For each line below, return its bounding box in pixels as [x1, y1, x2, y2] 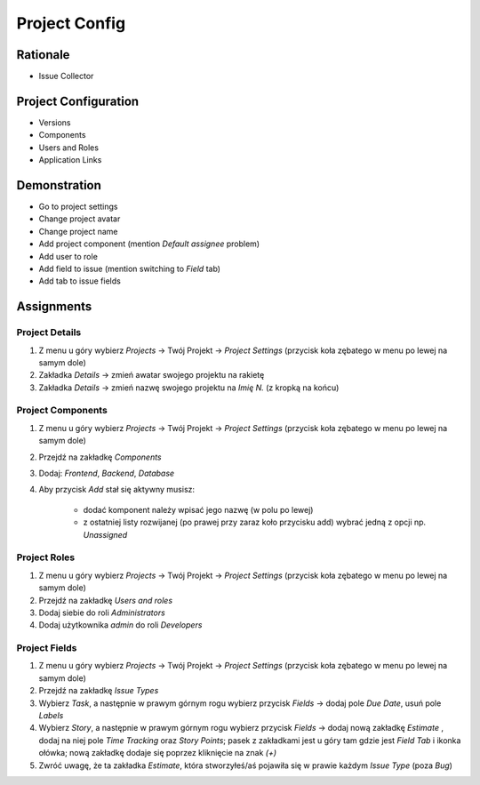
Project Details [16, 326, 82, 339]
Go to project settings [38, 201, 118, 212]
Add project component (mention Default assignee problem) [38, 238, 260, 249]
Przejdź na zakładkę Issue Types [38, 685, 159, 696]
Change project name [38, 226, 118, 236]
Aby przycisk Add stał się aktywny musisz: [38, 485, 196, 495]
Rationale [16, 47, 70, 62]
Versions [38, 116, 71, 128]
